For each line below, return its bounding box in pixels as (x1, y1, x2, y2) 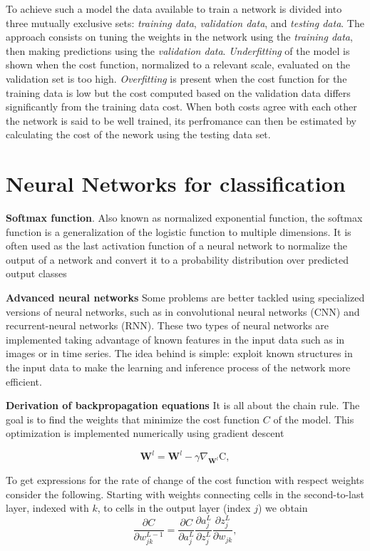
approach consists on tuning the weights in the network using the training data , (6, 29, 353, 44)
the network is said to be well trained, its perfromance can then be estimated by (6, 113, 356, 128)
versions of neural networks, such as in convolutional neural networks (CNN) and (6, 304, 360, 319)
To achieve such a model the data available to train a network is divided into (6, 1, 342, 16)
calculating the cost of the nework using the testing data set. (6, 127, 271, 142)
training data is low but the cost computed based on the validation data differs (6, 85, 351, 100)
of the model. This (273, 411, 354, 426)
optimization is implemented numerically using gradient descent (6, 426, 284, 441)
